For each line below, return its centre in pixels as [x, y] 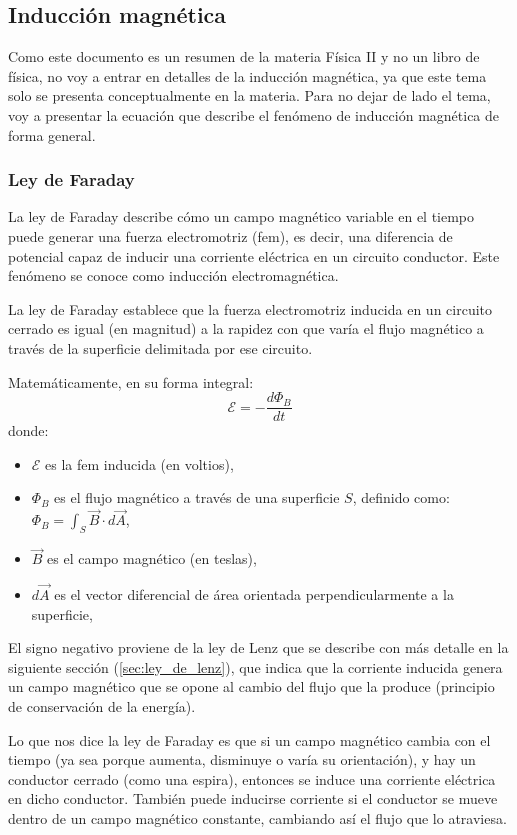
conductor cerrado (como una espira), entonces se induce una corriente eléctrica [252, 778]
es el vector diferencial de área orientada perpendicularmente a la [254, 594]
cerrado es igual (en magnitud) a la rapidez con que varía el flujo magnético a [246, 328]
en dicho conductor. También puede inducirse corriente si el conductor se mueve [253, 798]
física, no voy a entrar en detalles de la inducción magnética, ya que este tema [247, 75]
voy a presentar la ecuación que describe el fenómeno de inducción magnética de [254, 114]
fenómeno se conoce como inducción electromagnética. [173, 275]
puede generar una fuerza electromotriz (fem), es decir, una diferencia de [230, 235]
